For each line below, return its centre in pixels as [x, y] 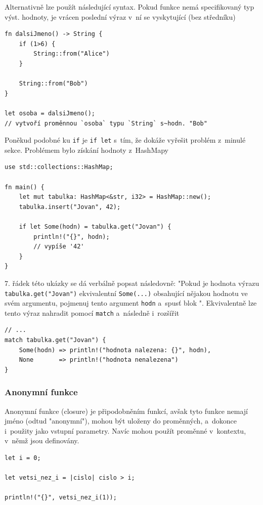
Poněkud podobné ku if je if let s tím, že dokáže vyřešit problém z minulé [125, 140]
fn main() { [25, 187]
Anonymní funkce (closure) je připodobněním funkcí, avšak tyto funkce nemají [126, 411]
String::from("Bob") [53, 84]
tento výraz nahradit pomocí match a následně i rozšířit [92, 312]
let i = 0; [23, 458]
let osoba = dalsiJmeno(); [50, 113]
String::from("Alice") [72, 54]
